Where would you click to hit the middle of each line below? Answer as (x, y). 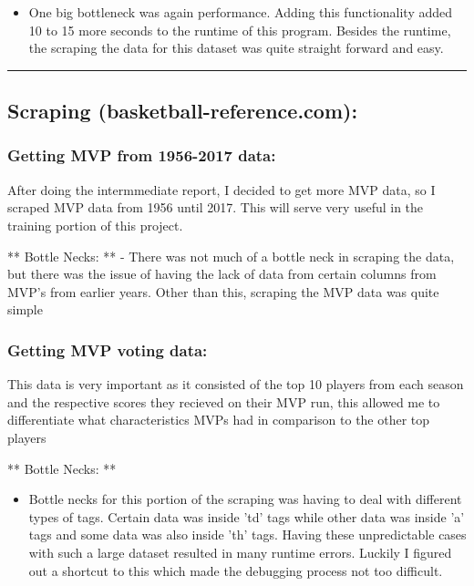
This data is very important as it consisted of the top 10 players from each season (236, 384)
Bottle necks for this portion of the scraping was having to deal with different (245, 499)
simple (25, 309)
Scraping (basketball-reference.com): (183, 111)
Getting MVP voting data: (108, 350)
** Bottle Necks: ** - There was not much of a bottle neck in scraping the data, (231, 256)
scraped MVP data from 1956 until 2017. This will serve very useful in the (216, 207)
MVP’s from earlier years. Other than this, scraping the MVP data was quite (223, 291)
